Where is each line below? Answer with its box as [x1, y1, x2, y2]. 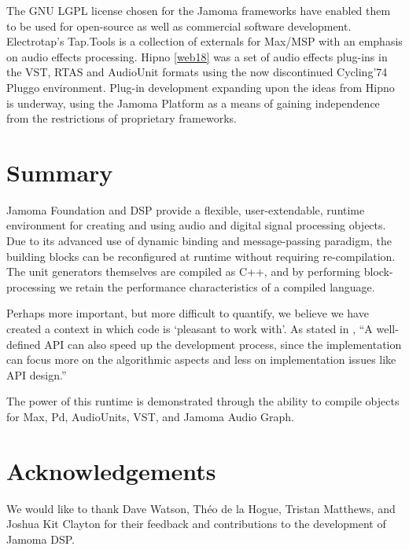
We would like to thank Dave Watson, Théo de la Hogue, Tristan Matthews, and [6, 500, 396, 516]
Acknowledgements [6, 454, 216, 486]
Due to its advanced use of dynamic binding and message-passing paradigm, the [6, 233, 392, 249]
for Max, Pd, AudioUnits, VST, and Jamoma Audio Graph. [6, 409, 294, 424]
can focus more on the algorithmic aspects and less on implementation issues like [6, 351, 396, 368]
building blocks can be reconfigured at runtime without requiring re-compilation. [6, 247, 396, 264]
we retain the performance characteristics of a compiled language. [59, 278, 375, 295]
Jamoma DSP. [6, 530, 75, 547]
